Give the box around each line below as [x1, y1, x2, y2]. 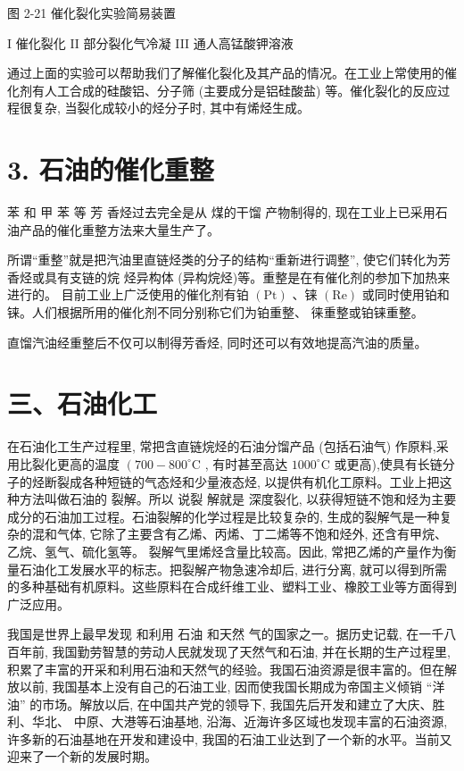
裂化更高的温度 [31, 454, 120, 473]
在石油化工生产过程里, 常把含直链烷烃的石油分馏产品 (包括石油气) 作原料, [7, 437, 436, 456]
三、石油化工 [7, 385, 158, 422]
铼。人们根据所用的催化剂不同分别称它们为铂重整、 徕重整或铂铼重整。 [7, 303, 424, 322]
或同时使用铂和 [361, 285, 450, 304]
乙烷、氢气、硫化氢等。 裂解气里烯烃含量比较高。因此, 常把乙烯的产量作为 [7, 541, 444, 560]
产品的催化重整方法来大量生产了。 [19, 220, 220, 239]
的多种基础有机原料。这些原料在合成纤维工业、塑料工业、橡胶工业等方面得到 [7, 577, 457, 596]
